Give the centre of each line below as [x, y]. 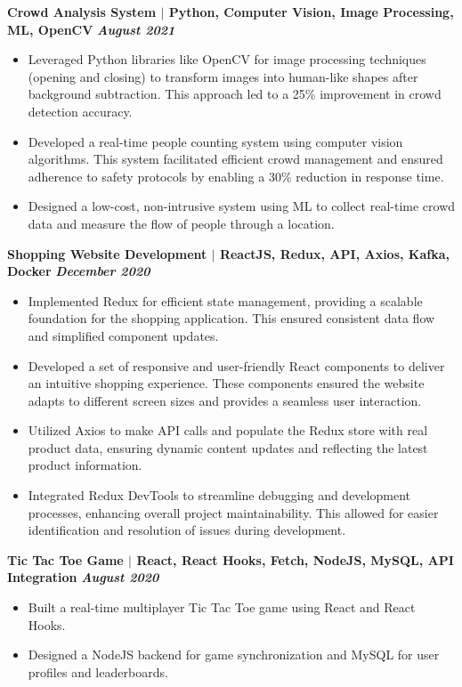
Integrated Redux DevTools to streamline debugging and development [219, 495]
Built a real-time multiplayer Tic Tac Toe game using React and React [222, 607]
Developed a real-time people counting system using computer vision [215, 141]
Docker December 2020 [79, 271]
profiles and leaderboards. [98, 671]
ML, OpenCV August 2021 [91, 29]
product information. [85, 465]
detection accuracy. [80, 111]
